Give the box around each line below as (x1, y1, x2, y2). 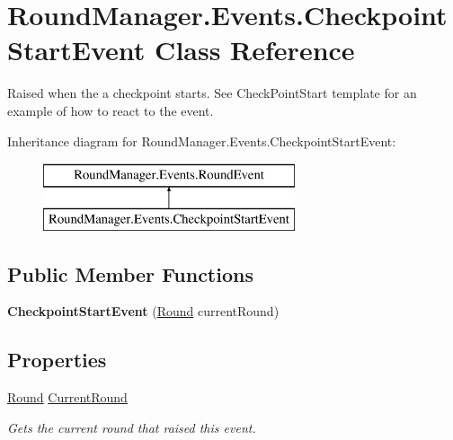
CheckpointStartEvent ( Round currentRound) (7, 302, 280, 321)
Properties (7, 346, 107, 374)
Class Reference (155, 31, 355, 68)
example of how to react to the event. (7, 101, 214, 119)
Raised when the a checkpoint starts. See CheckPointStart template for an (7, 84, 417, 102)
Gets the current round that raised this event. (7, 418, 256, 436)
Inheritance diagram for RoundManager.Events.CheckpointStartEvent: (7, 131, 396, 150)
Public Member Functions (7, 260, 253, 287)
